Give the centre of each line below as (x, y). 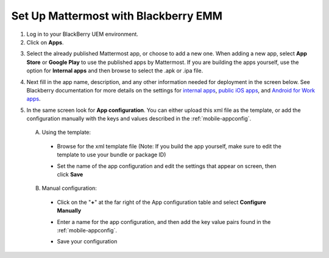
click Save (70, 175)
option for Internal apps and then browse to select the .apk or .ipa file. (115, 71)
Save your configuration (87, 242)
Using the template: (66, 132)
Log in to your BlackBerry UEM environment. (82, 34)
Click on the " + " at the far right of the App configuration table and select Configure (161, 202)
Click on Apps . (45, 42)
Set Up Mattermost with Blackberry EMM (117, 16)
